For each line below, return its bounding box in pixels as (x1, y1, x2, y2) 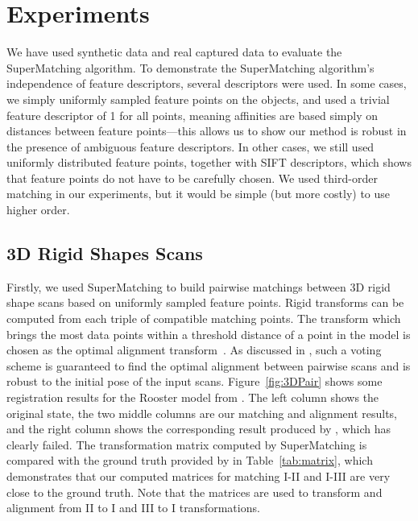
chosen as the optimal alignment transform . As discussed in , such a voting (6, 341, 382, 358)
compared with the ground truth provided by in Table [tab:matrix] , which (6, 452, 373, 469)
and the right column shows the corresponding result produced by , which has (6, 420, 391, 437)
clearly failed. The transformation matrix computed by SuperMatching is (6, 436, 367, 453)
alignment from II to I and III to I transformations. (6, 499, 260, 516)
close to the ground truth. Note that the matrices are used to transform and (6, 483, 383, 500)
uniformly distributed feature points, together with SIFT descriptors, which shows (6, 154, 412, 171)
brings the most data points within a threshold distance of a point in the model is (6, 325, 411, 342)
